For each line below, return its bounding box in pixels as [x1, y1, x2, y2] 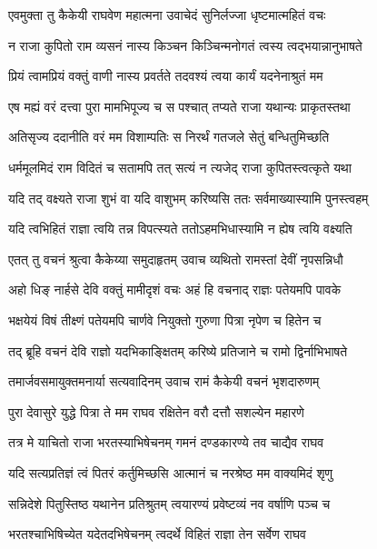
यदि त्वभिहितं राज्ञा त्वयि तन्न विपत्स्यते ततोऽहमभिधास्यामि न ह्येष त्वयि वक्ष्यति [8, 219, 352, 238]
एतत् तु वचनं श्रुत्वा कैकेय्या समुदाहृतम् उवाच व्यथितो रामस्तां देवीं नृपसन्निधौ [8, 249, 343, 268]
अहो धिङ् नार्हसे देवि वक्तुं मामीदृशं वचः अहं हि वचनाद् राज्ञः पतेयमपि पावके [8, 280, 342, 299]
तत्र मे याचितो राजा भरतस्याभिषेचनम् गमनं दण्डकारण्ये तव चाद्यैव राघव [8, 433, 324, 452]
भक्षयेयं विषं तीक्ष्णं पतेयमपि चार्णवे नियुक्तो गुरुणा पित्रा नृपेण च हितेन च [8, 310, 322, 329]
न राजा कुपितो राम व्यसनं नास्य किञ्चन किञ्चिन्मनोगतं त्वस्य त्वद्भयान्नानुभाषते [8, 35, 362, 55]
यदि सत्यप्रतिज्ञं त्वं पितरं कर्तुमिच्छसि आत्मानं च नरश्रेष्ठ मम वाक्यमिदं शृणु [8, 463, 333, 482]
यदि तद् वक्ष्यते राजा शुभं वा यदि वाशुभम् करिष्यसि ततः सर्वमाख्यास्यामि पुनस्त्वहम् [8, 188, 369, 207]
